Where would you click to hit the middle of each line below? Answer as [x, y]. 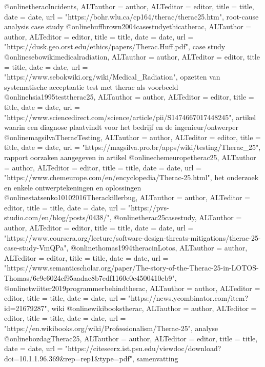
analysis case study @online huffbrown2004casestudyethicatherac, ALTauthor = [128, 26]
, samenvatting [155, 358]
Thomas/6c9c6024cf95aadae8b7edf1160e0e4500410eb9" [89, 278]
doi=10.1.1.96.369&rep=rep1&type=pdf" [68, 358]
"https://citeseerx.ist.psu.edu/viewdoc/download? [143, 348]
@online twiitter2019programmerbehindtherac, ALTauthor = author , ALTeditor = [132, 288]
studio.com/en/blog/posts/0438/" [57, 217]
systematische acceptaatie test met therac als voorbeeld [91, 86]
